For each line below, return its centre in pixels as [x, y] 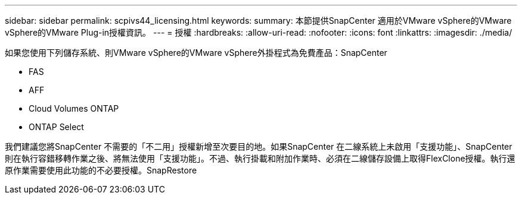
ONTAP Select [56, 127]
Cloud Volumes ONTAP [74, 108]
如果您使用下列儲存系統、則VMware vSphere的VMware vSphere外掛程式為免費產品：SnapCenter [196, 53]
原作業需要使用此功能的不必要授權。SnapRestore [101, 170]
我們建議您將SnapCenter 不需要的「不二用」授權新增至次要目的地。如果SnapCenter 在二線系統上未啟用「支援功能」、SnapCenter [259, 146]
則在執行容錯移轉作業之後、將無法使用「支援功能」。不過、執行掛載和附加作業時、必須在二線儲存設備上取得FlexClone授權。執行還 [260, 158]
